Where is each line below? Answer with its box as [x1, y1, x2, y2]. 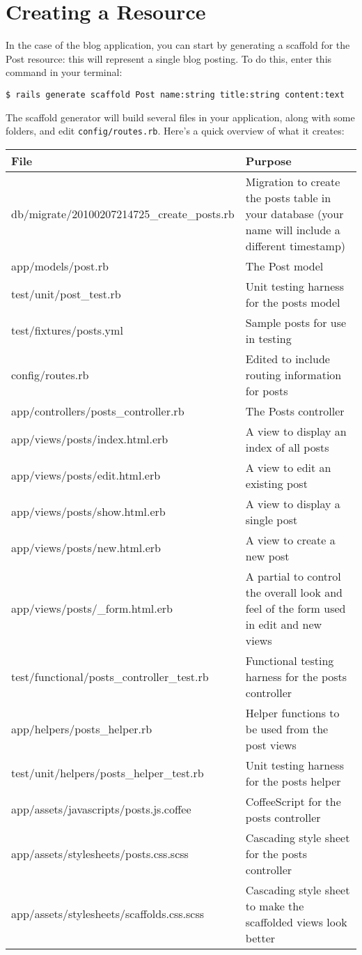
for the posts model [245, 293, 340, 310]
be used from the [245, 720, 329, 737]
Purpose [245, 152, 292, 169]
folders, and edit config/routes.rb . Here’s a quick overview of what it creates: [6, 123, 345, 138]
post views [245, 736, 297, 753]
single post [245, 511, 298, 528]
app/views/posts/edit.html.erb [11, 467, 161, 484]
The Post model [245, 257, 324, 274]
